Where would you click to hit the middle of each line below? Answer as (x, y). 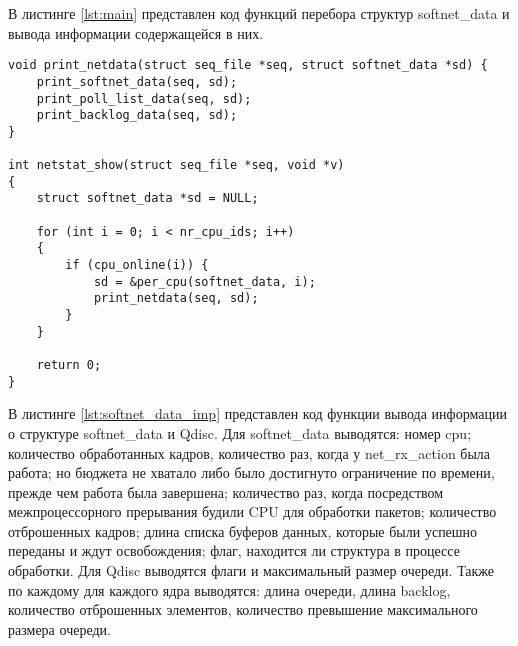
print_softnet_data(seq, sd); (137, 81)
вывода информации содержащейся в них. (136, 32)
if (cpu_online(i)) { (137, 265)
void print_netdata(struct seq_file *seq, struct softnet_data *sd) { (248, 65)
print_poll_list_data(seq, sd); (144, 98)
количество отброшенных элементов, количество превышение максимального (243, 609)
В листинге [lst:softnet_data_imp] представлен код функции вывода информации (257, 413)
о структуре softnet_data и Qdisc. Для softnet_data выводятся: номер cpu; (240, 432)
